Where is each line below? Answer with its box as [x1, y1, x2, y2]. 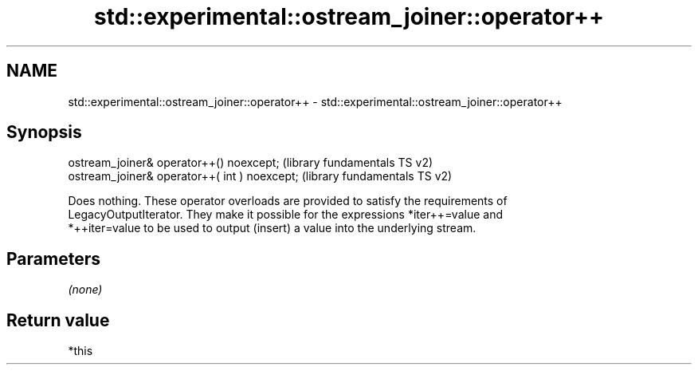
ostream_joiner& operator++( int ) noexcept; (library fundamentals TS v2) [68, 169, 453, 184]
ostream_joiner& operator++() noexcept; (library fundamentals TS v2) [68, 156, 433, 170]
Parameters [6, 248, 100, 269]
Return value [6, 310, 110, 330]
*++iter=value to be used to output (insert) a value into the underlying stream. [68, 221, 476, 235]
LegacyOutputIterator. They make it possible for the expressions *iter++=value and [68, 207, 503, 222]
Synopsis [6, 122, 82, 143]
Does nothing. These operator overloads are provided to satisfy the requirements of [68, 194, 508, 208]
